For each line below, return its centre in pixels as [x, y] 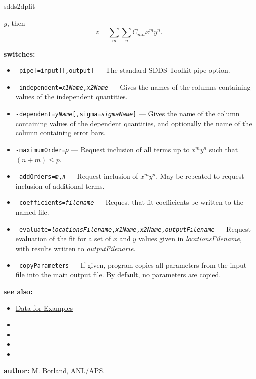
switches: [20, 53]
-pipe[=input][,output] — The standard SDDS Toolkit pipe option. [123, 70]
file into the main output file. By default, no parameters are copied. [118, 275]
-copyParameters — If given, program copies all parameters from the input [131, 265]
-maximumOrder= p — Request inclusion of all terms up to [102, 149]
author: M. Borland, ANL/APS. [55, 370]
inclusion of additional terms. [60, 185]
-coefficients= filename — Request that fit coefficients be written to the [129, 202]
